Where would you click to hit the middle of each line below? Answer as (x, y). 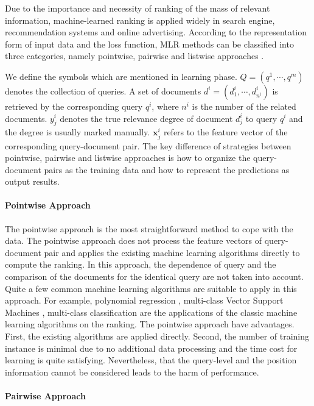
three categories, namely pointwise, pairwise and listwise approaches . (134, 56)
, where (165, 106)
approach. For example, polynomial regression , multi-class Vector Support (144, 300)
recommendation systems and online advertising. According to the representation (156, 32)
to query (261, 118)
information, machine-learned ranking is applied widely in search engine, (140, 20)
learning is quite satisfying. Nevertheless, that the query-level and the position (151, 360)
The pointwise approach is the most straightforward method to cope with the (149, 228)
